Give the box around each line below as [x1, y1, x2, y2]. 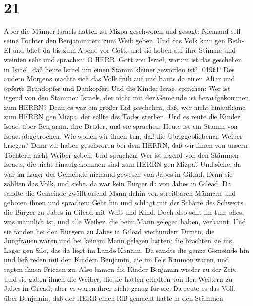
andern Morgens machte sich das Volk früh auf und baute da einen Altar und [4, 73, 235, 84]
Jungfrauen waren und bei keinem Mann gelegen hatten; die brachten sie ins [4, 235, 232, 246]
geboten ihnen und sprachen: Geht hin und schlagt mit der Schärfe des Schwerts [4, 197, 243, 207]
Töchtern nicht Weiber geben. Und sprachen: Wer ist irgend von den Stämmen [4, 149, 239, 160]
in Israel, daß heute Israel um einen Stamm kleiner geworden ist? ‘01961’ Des [4, 64, 234, 74]
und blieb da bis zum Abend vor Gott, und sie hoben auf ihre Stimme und [13, 45, 236, 55]
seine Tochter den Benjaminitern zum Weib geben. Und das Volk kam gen [4, 35, 225, 45]
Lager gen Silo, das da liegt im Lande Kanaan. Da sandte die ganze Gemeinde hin [4, 245, 249, 255]
